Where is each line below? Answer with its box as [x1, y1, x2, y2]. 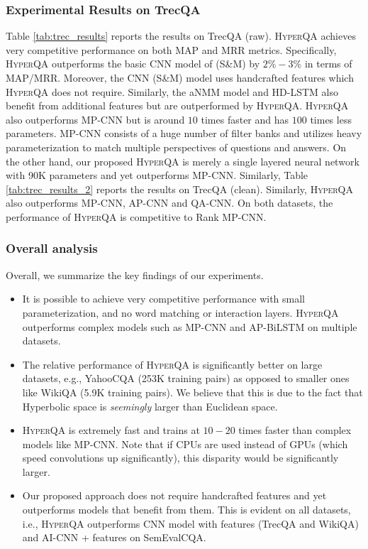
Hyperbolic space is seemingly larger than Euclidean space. [22, 398, 278, 413]
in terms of [304, 56, 352, 71]
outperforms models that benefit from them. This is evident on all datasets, [22, 502, 351, 517]
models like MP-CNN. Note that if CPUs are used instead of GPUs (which [22, 436, 348, 451]
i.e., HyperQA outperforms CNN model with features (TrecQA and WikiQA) [22, 516, 359, 531]
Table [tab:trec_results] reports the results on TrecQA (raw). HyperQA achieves [6, 28, 356, 43]
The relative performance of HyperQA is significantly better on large [22, 357, 323, 371]
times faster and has [201, 112, 289, 126]
